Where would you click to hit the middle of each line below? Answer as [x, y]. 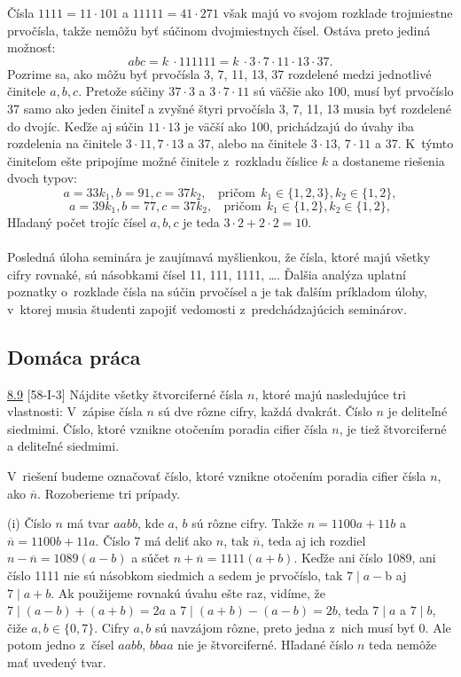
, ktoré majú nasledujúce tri [330, 394]
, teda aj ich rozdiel [313, 540]
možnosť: [31, 47]
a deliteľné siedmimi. [63, 446]
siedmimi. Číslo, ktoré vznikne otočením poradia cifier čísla [168, 428]
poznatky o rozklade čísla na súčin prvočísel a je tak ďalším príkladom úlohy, [217, 291]
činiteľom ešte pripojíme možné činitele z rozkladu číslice [163, 160]
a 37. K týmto [414, 143]
